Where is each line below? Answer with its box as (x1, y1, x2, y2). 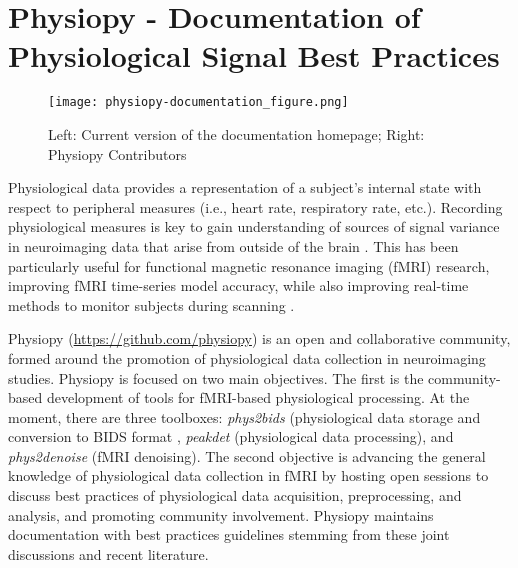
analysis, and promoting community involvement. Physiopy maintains (8, 504, 434, 525)
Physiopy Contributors (48, 143, 187, 164)
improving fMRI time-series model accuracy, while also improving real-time (8, 275, 469, 296)
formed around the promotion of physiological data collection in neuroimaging (8, 347, 486, 368)
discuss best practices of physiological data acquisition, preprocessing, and (8, 485, 462, 506)
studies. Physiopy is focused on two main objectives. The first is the (8, 367, 424, 388)
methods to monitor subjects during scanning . (8, 294, 295, 315)
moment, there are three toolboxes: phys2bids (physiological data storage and (8, 406, 481, 427)
